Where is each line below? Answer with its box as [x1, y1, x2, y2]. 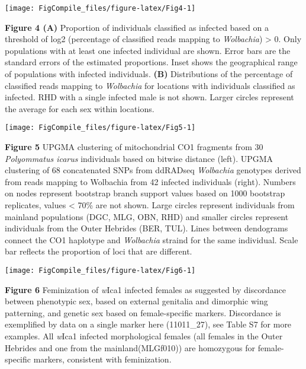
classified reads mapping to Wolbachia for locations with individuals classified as [5, 79, 295, 91]
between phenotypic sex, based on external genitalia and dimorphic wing [5, 295, 268, 307]
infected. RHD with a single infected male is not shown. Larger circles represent [5, 91, 294, 103]
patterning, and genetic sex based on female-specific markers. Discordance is [5, 306, 281, 319]
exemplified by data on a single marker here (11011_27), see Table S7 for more [5, 318, 292, 330]
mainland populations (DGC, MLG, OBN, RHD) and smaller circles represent [5, 210, 289, 222]
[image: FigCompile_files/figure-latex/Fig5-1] [5, 123, 196, 132]
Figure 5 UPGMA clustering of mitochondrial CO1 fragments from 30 [5, 141, 263, 153]
